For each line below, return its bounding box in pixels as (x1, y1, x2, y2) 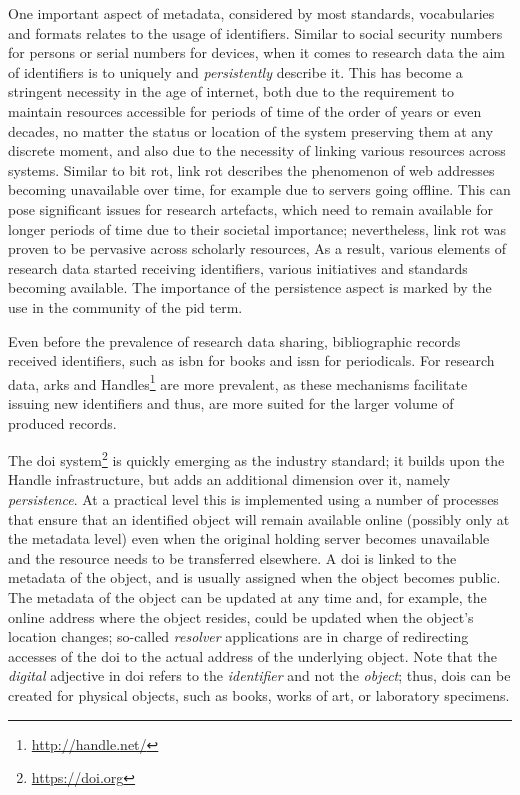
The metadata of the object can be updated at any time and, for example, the (8, 586, 487, 607)
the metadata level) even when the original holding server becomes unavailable (8, 528, 490, 549)
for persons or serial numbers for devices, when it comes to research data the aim (8, 42, 506, 63)
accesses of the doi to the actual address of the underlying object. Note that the (8, 645, 497, 666)
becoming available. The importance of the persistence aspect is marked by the (8, 277, 492, 298)
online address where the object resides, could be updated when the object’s (8, 606, 474, 627)
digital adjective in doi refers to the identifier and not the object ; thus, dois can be (8, 665, 511, 686)
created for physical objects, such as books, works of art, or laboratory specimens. (8, 684, 510, 705)
